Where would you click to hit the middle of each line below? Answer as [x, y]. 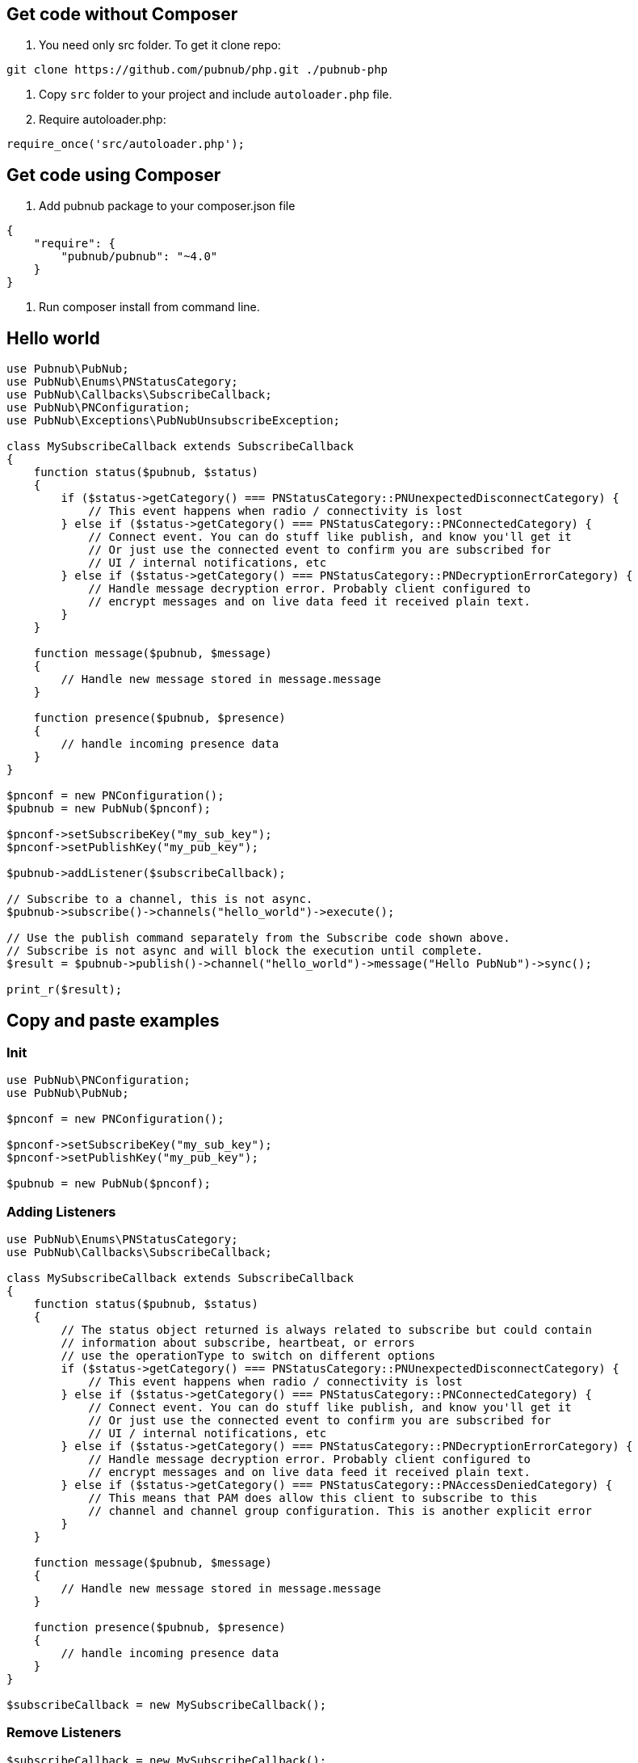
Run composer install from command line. [149, 307]
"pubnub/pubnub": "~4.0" [139, 257]
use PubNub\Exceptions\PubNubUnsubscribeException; [174, 421]
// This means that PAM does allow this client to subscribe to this [313, 1498]
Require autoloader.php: [103, 120]
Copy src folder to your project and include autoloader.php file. [216, 95]
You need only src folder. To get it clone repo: [160, 45]
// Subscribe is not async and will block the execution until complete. [245, 951]
